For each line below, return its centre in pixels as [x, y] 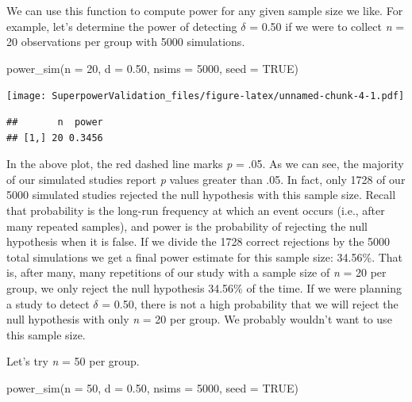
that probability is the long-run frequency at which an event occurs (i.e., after [196, 210]
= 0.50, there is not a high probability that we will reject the [250, 303]
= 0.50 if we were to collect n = [327, 26]
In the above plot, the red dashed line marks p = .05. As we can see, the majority [205, 164]
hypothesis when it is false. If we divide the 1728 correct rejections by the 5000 [198, 241]
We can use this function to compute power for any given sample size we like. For [205, 10]
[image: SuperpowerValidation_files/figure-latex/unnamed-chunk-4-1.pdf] [206, 96]
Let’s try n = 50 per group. [73, 361]
